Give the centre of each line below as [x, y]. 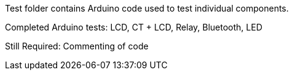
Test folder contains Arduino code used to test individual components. [147, 8]
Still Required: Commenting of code [77, 46]
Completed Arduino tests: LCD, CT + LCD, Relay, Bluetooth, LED [134, 27]
